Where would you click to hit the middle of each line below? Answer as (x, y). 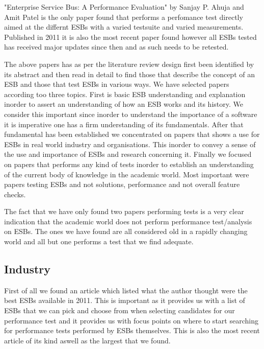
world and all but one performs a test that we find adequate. (99, 241)
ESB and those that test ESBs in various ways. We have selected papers (117, 84)
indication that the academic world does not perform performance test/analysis (128, 221)
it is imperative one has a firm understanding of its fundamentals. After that (124, 124)
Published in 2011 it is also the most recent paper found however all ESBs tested (130, 37)
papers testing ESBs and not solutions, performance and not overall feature (122, 184)
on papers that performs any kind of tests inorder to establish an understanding (129, 164)
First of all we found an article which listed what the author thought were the (126, 290)
